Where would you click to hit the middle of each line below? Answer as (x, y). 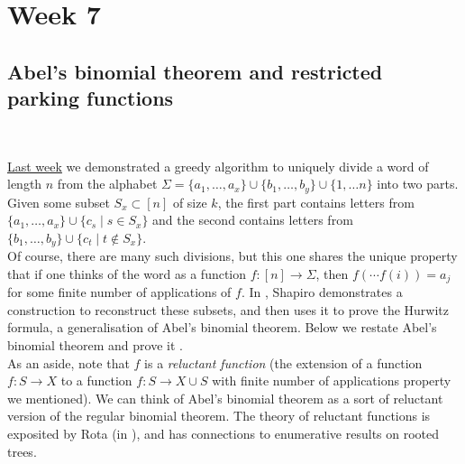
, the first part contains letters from (316, 202)
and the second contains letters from (253, 220)
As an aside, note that (68, 362)
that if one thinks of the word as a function (127, 273)
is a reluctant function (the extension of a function (283, 362)
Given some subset (59, 202)
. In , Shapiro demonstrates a (322, 292)
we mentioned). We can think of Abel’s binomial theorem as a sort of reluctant (225, 398)
